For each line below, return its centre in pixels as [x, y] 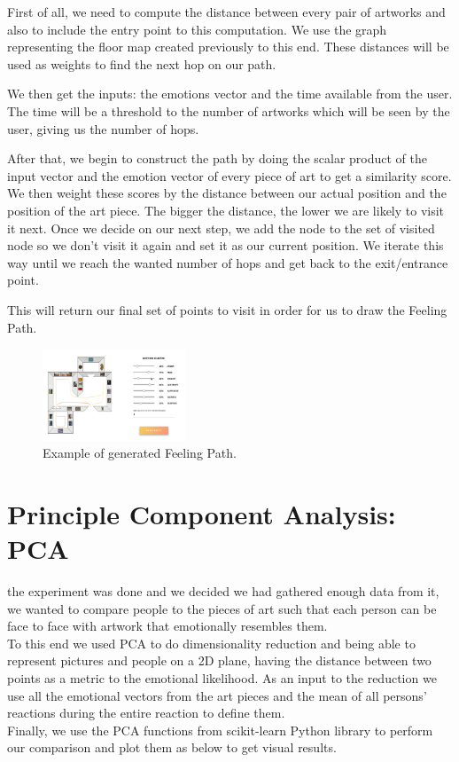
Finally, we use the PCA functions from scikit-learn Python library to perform [220, 730]
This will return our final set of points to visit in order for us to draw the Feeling [227, 309]
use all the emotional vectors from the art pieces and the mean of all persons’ [217, 695]
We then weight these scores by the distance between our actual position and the [227, 193]
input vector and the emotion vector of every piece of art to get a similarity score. [229, 175]
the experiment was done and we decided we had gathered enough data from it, [223, 591]
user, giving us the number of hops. [103, 128]
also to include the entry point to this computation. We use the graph [197, 29]
